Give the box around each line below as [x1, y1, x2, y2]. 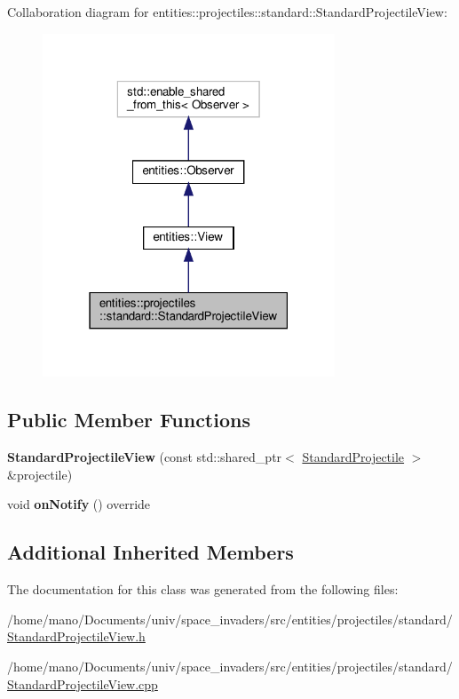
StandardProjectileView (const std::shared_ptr [7, 448, 282, 466]
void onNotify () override [7, 495, 151, 513]
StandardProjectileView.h [7, 627, 146, 646]
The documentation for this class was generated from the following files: [7, 580, 399, 599]
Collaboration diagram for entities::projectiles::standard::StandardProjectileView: [7, 3, 447, 20]
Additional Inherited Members [7, 538, 294, 566]
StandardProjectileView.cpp [7, 674, 158, 693]
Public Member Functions [7, 406, 250, 433]
